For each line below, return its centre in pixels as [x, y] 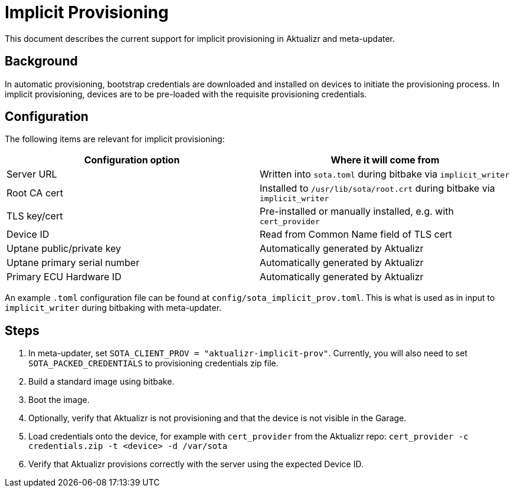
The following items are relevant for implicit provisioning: [115, 139]
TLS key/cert [35, 216]
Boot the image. [59, 400]
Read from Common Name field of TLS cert [356, 234]
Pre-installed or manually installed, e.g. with [357, 211]
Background [41, 61]
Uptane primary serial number [73, 263]
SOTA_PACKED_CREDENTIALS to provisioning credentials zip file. [153, 363]
